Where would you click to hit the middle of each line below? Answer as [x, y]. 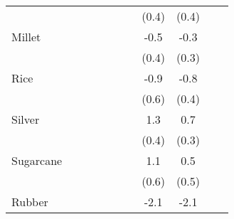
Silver [26, 119]
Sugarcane [37, 160]
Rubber [30, 202]
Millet [26, 37]
